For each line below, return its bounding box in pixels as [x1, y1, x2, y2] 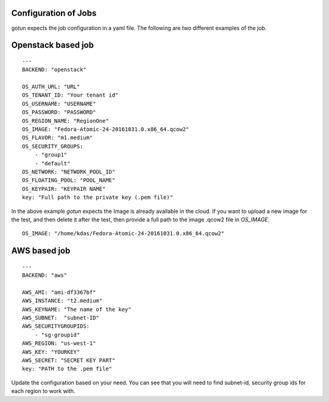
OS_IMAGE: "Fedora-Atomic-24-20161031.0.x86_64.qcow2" [22, 126, 189, 133]
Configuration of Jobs [11, 8, 97, 18]
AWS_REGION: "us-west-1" [22, 340, 96, 347]
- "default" [34, 160, 71, 167]
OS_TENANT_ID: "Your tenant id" [22, 92, 119, 99]
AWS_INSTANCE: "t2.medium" [22, 297, 103, 304]
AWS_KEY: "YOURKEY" [22, 348, 80, 355]
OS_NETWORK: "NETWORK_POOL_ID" [22, 168, 116, 175]
